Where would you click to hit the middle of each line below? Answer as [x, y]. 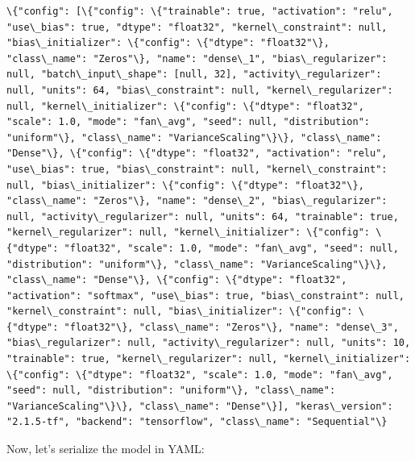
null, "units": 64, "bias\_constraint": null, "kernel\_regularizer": [200, 90]
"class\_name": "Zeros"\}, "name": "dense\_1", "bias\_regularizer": [197, 58]
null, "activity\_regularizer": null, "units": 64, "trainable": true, [203, 216]
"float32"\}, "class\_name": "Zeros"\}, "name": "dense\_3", [231, 327]
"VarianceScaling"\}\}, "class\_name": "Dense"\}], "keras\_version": [200, 406]
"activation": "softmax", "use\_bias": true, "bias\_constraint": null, [205, 296]
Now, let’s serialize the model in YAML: [106, 449]
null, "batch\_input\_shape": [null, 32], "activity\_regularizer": [194, 75]
